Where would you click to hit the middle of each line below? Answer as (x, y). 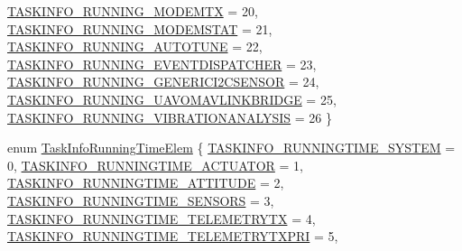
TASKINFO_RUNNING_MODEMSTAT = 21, (140, 28)
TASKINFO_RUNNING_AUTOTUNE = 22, (135, 46)
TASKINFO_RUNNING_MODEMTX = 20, (133, 11)
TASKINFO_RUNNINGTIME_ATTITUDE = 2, (146, 183)
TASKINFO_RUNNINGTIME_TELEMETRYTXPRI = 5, (173, 236)
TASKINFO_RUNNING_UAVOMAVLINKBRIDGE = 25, (172, 99)
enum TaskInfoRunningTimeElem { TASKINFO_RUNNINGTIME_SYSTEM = (231, 148)
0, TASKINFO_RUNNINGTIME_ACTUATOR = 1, (155, 165)
